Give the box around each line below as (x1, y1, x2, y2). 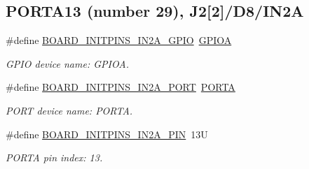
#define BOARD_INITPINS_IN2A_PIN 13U (6, 126, 208, 141)
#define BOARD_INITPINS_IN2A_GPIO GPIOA (6, 33, 232, 47)
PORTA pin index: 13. (6, 150, 103, 165)
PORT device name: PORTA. (6, 103, 133, 117)
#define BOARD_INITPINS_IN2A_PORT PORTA (6, 80, 235, 94)
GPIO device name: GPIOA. (6, 56, 130, 71)
